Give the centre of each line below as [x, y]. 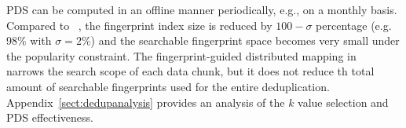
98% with [29, 40]
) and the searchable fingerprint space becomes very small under [245, 40]
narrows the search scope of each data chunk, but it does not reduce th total [190, 71]
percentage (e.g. [354, 25]
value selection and [343, 102]
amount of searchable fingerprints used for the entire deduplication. [168, 86]
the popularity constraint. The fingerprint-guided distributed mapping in [181, 55]
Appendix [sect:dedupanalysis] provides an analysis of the [146, 102]
